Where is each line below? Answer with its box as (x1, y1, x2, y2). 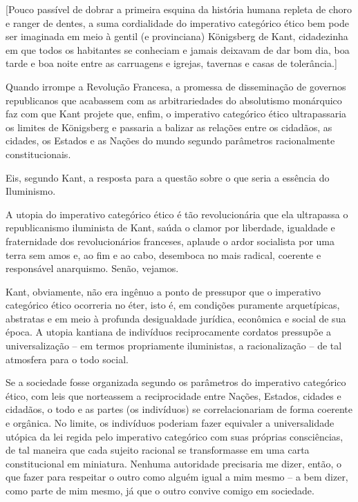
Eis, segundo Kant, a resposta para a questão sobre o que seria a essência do (6, 170, 330, 184)
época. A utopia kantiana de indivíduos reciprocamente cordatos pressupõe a (6, 325, 332, 339)
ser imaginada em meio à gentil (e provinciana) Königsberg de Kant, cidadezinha (6, 29, 348, 44)
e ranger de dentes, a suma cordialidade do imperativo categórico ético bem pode (6, 15, 349, 30)
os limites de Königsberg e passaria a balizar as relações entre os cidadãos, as (6, 119, 332, 134)
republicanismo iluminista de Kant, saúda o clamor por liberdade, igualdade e (6, 220, 335, 235)
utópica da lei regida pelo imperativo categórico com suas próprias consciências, (6, 429, 343, 443)
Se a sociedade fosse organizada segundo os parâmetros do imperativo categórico (6, 375, 346, 389)
